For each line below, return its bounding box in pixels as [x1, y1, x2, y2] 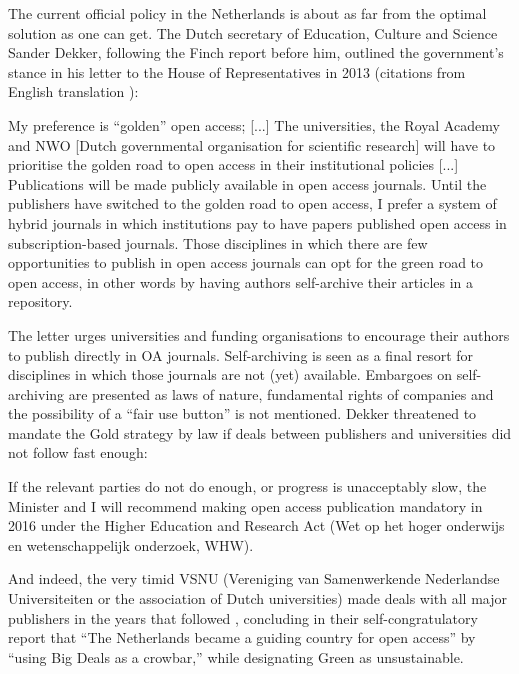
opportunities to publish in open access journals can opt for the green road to [8, 252, 484, 273]
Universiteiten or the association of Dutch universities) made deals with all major [8, 588, 507, 609]
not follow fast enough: [8, 442, 148, 463]
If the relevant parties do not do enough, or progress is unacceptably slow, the [8, 476, 487, 497]
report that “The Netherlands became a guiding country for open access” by [8, 627, 476, 648]
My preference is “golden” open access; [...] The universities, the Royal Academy [8, 114, 500, 135]
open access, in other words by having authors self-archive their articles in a [8, 271, 474, 292]
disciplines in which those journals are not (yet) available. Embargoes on [8, 364, 453, 385]
